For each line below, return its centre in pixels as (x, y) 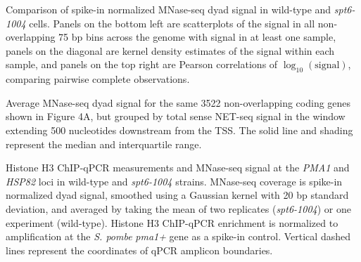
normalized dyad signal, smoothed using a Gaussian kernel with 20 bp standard (177, 195)
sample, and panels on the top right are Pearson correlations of (142, 64)
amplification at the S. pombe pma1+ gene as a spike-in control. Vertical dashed (178, 236)
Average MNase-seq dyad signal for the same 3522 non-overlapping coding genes (178, 102)
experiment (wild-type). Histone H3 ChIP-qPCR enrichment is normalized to (172, 222)
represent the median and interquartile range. (104, 144)
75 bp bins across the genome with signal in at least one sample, (197, 37)
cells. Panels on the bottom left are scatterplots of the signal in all (172, 23)
